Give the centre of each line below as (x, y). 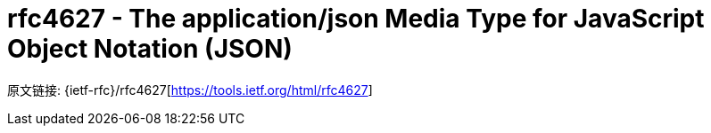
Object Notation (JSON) (150, 49)
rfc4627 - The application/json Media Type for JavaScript (356, 19)
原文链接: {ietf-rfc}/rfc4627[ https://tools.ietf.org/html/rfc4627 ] (190, 90)
